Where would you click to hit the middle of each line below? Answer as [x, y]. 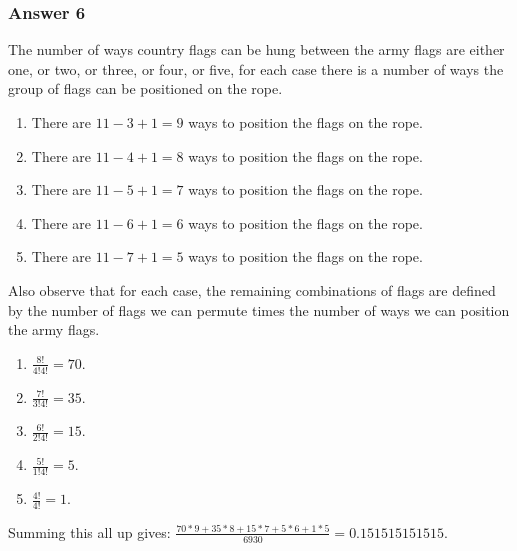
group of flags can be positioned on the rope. [145, 88]
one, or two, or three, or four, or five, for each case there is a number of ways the [256, 68]
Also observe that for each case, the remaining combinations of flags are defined [252, 289]
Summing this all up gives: [89, 531]
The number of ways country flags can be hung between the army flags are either [256, 49]
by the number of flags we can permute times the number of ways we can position [259, 309]
